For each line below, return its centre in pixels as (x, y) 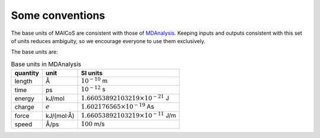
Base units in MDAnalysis (46, 64)
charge (25, 107)
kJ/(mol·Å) (60, 116)
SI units (92, 73)
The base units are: (35, 52)
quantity (27, 73)
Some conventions (58, 15)
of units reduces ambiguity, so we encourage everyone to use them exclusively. (108, 41)
